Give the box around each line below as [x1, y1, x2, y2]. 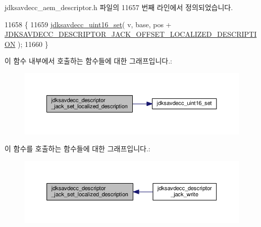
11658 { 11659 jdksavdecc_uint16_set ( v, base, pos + [5, 19, 172, 29]
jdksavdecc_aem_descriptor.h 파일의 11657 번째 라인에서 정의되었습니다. [5, 2, 233, 12]
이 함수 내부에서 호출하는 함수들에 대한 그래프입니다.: [5, 55, 172, 66]
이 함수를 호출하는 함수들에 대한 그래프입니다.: [5, 143, 150, 154]
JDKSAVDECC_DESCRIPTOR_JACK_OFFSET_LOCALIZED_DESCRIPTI [5, 29, 257, 39]
